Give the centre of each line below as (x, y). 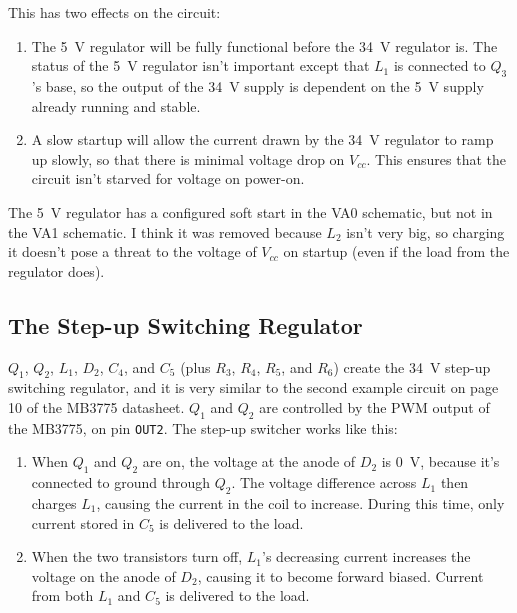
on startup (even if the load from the (396, 251)
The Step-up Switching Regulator (185, 324)
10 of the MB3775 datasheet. (96, 406)
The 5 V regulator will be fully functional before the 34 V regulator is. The (264, 45)
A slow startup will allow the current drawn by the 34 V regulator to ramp (262, 139)
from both (62, 595)
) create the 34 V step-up (412, 366)
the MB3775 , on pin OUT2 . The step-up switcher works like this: (203, 427)
